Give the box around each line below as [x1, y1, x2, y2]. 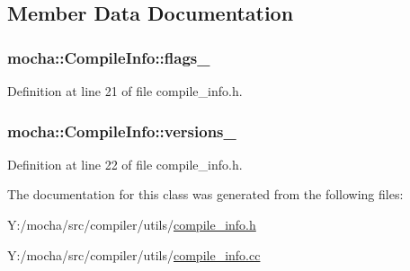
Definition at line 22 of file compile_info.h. [7, 154, 243, 173]
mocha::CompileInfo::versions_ [7, 119, 236, 142]
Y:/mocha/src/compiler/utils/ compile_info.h [7, 215, 256, 233]
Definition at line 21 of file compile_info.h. [7, 82, 243, 100]
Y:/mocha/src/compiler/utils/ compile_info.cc [7, 245, 261, 264]
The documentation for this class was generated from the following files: [7, 185, 404, 204]
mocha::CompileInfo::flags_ [7, 46, 210, 68]
